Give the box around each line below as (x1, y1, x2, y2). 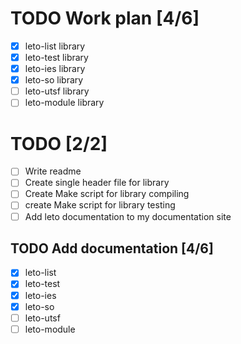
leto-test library (24, 52, 89, 63)
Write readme (24, 165, 82, 177)
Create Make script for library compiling (24, 188, 190, 200)
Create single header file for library (24, 177, 170, 189)
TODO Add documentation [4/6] (10, 240, 214, 257)
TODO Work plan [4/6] (10, 7, 200, 30)
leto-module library (24, 97, 105, 109)
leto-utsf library (24, 85, 90, 97)
